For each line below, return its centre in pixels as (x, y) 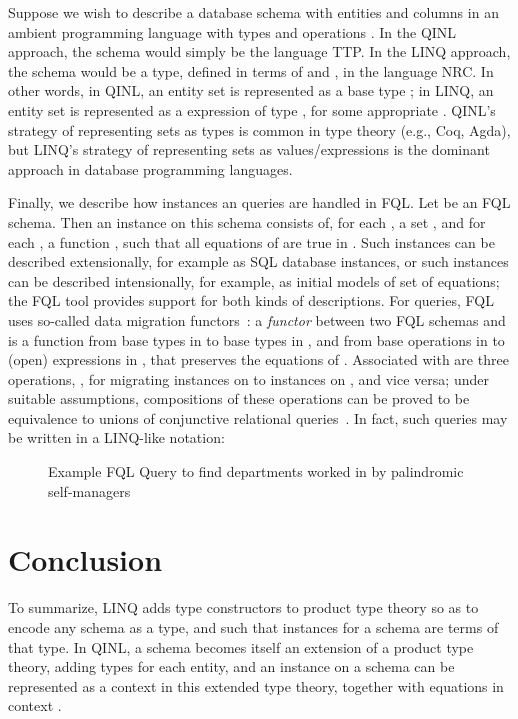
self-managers (89, 490)
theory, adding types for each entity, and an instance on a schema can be (231, 666)
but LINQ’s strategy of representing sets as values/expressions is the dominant (249, 149)
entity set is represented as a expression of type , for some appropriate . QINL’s (252, 109)
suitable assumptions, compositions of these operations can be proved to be (239, 398)
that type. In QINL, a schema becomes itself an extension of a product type (241, 646)
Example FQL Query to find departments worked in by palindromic (256, 471)
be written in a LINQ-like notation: (116, 437)
